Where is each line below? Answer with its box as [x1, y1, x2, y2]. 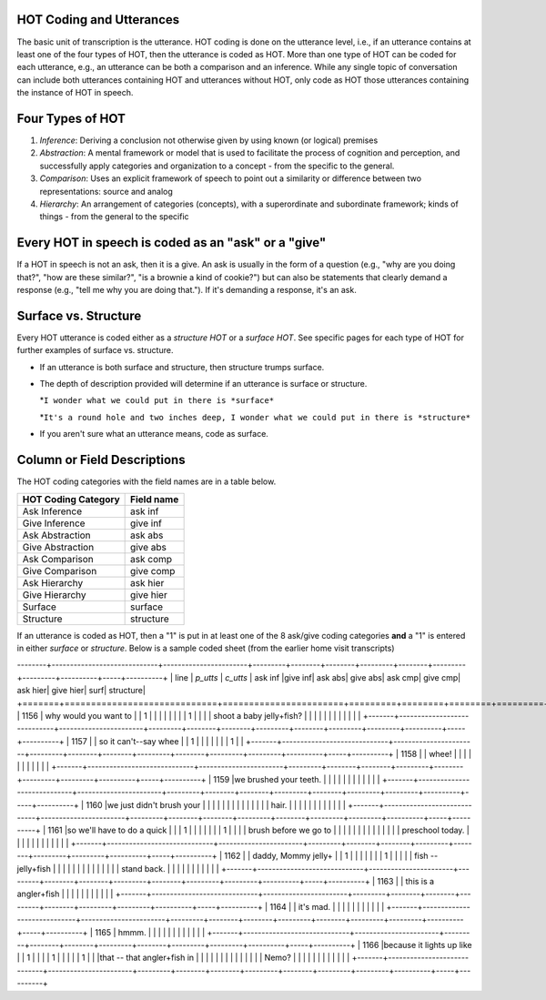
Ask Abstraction [22, 529, 91, 541]
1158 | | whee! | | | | [400, 749, 472, 760]
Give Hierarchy [22, 588, 86, 601]
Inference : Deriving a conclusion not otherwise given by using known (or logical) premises [39, 135, 379, 146]
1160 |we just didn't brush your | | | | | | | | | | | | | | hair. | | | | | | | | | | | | [86, 799, 346, 810]
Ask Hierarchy [22, 576, 84, 589]
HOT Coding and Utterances [16, 12, 180, 27]
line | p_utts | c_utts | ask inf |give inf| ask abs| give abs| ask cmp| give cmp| [174, 672, 461, 682]
